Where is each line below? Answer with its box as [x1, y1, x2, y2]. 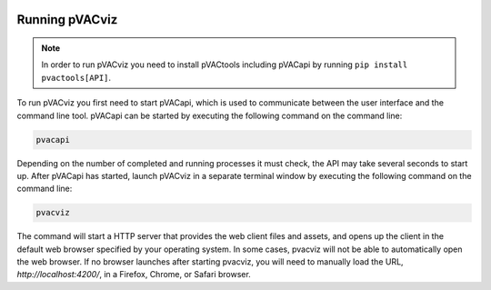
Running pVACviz [16, 12, 118, 27]
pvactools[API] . [41, 72, 112, 83]
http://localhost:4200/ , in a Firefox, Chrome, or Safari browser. [16, 269, 252, 280]
